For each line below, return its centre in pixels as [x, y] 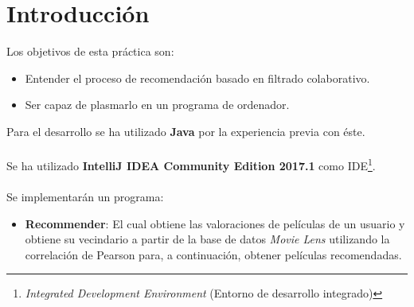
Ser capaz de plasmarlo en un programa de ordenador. [157, 105]
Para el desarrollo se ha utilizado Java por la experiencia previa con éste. [186, 131]
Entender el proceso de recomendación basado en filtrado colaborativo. [197, 78]
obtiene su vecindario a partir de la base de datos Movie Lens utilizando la [207, 239]
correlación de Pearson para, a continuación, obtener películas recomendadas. [213, 254]
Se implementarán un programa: [85, 196]
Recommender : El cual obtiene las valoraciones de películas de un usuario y [215, 223]
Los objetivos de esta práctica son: [90, 51]
